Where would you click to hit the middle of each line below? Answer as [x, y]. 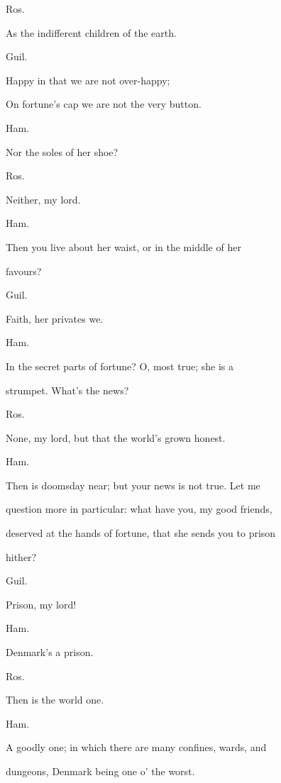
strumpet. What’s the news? [67, 390]
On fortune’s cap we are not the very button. [104, 104]
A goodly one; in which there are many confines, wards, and [136, 747]
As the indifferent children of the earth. [91, 32]
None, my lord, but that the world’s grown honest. [116, 437]
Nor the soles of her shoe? [62, 151]
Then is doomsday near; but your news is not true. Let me [133, 485]
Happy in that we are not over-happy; [88, 80]
